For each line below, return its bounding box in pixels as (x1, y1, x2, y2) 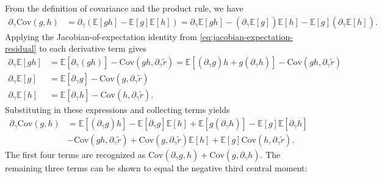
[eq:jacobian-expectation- (200, 30, 294, 43)
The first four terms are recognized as (5, 148, 146, 160)
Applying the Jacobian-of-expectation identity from (5, 30, 197, 43)
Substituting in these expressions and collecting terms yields (5, 103, 230, 115)
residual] (5, 42, 37, 55)
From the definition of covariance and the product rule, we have (5, 2, 243, 14)
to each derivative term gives (39, 42, 147, 55)
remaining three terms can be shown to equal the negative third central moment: (5, 161, 308, 174)
